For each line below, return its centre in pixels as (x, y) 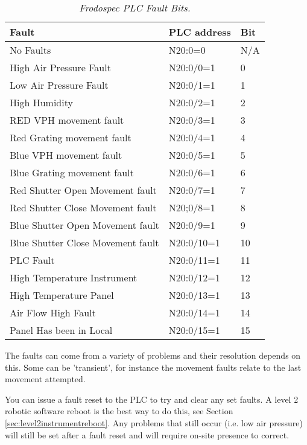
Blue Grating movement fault (72, 172)
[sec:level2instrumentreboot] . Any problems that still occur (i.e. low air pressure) (154, 422)
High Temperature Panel (62, 295)
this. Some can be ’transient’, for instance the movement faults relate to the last (153, 367)
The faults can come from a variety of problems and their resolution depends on (153, 355)
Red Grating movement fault (71, 137)
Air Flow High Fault (53, 312)
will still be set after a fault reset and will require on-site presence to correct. (147, 434)
